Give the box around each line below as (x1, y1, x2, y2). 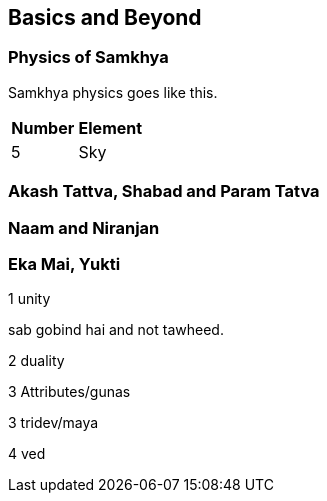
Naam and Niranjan (8, 217, 160, 238)
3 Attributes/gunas (8, 383, 131, 401)
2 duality (8, 352, 65, 370)
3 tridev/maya (8, 414, 99, 432)
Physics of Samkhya (8, 47, 169, 68)
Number (11, 117, 75, 138)
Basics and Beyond (8, 5, 202, 30)
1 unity (8, 290, 51, 308)
